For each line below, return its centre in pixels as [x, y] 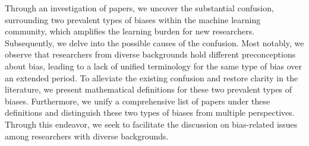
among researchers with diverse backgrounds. [87, 136]
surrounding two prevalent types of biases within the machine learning [133, 19]
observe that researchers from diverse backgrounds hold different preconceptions [150, 54]
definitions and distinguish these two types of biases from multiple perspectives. [150, 112]
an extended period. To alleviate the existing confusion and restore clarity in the [152, 77]
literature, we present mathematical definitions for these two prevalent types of [149, 89]
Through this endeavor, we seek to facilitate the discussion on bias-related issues [151, 124]
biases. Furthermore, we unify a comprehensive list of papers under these [138, 101]
